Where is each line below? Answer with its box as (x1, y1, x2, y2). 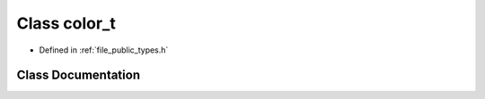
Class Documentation (16, 68, 141, 83)
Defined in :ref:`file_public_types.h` (39, 45, 169, 55)
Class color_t (16, 13, 116, 33)
